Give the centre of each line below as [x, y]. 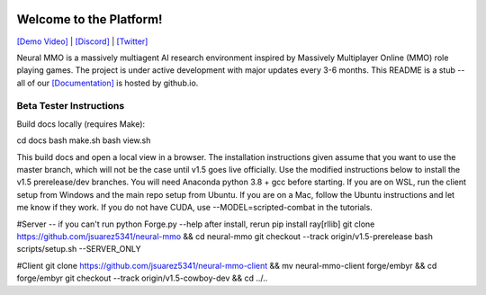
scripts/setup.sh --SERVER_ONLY [79, 249]
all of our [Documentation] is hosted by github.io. [108, 83]
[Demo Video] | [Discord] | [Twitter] [82, 41]
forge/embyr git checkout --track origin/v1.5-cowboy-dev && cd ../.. [142, 278]
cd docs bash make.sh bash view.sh [84, 140]
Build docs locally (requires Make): [81, 124]
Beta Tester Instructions [71, 106]
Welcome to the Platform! [90, 19]
